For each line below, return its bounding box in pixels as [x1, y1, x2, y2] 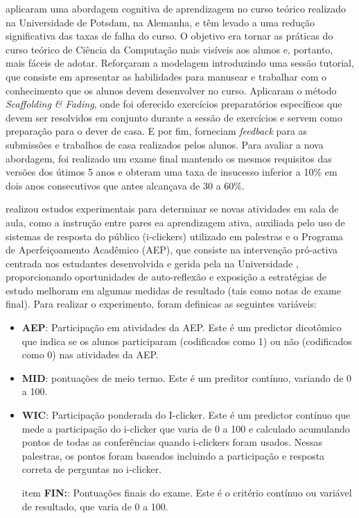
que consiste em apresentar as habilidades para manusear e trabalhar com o [6, 69, 327, 83]
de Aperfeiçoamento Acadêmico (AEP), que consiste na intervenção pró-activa [6, 242, 338, 257]
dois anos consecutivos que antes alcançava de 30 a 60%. [6, 178, 245, 192]
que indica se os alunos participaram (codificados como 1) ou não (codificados [21, 333, 352, 348]
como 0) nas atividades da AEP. [21, 347, 159, 362]
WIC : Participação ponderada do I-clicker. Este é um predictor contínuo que [21, 408, 351, 422]
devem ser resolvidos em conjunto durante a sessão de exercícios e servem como [6, 110, 342, 124]
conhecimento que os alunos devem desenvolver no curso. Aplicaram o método [6, 83, 337, 97]
